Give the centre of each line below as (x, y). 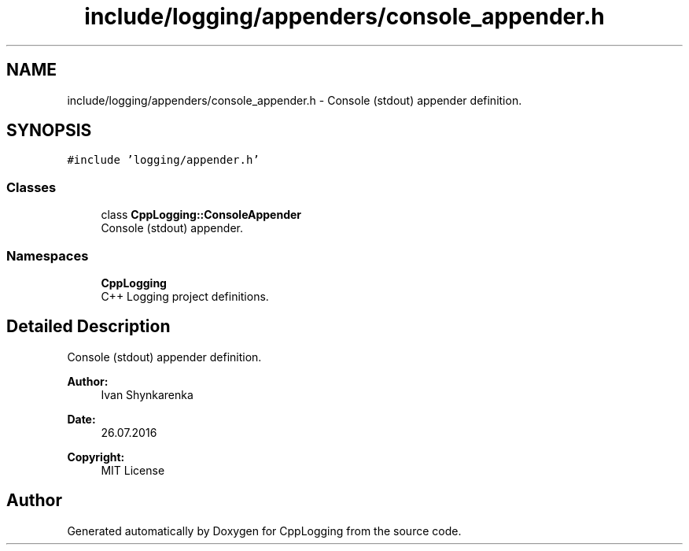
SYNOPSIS (49, 131)
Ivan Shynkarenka (147, 394)
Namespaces (48, 255)
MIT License (133, 470)
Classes (31, 187)
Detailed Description (88, 327)
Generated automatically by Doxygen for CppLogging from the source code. (264, 531)
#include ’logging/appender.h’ (163, 160)
